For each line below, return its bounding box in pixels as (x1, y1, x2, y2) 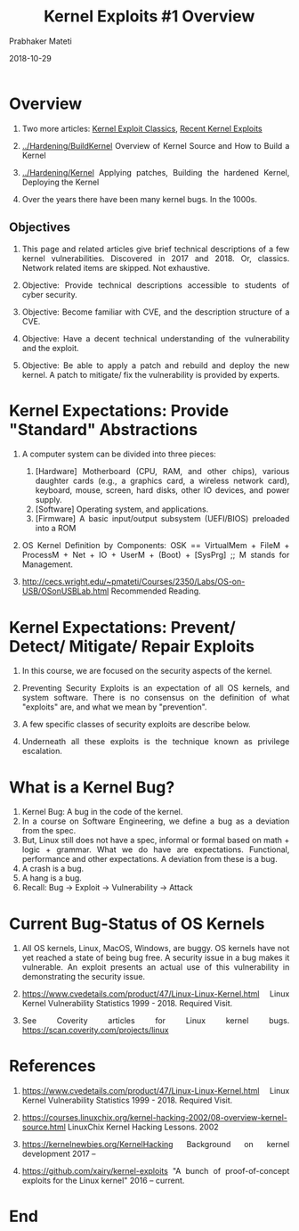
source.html (21, 1121, 66, 1133)
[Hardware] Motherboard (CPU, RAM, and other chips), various (35, 466, 290, 477)
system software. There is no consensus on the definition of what (21, 693, 290, 703)
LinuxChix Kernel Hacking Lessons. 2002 (67, 1121, 219, 1133)
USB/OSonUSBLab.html (21, 586, 109, 596)
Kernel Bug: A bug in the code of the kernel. (21, 807, 183, 817)
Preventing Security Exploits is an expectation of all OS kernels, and (21, 683, 290, 693)
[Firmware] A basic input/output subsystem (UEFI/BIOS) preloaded (35, 513, 290, 524)
